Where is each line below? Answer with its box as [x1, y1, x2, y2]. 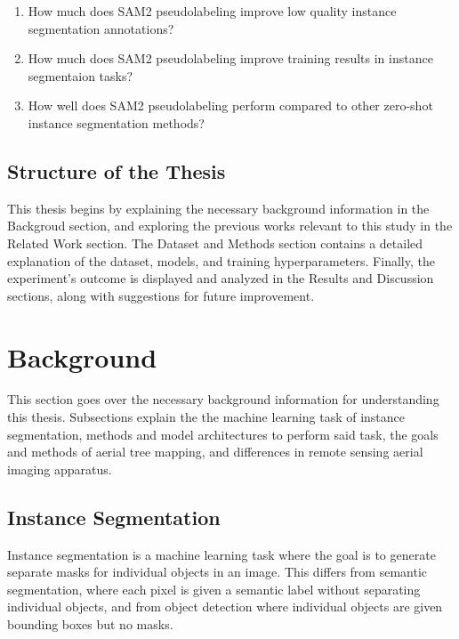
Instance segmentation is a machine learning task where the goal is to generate [7, 545, 436, 563]
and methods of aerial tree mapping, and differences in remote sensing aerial [7, 442, 423, 461]
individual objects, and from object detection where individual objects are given [7, 597, 443, 616]
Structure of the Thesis [7, 157, 226, 184]
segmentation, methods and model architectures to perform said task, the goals [7, 425, 439, 443]
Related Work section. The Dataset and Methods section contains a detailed [7, 233, 423, 252]
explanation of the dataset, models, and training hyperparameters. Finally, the [7, 251, 435, 270]
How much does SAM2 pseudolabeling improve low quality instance [28, 2, 397, 20]
